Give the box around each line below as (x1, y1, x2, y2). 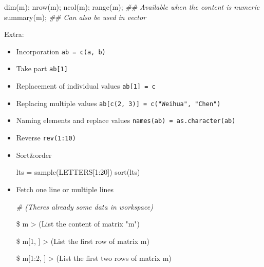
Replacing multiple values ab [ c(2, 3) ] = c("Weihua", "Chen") (16, 97, 221, 108)
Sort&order (16, 149, 52, 160)
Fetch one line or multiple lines (16, 183, 114, 194)
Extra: (4, 29, 24, 39)
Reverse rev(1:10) (16, 132, 76, 143)
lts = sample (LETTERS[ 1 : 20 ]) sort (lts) (16, 167, 140, 177)
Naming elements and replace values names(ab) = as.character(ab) (16, 115, 236, 126)
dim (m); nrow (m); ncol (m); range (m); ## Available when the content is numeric (4, 2, 260, 12)
